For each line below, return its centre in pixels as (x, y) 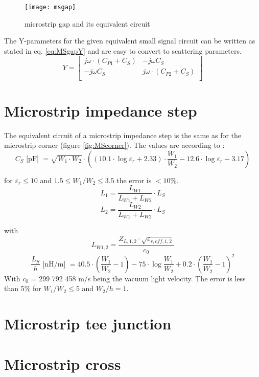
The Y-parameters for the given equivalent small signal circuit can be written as (130, 41)
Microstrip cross (63, 363)
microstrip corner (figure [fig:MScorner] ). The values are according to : (114, 145)
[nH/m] (54, 264)
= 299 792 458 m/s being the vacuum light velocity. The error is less (138, 278)
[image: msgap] (50, 7)
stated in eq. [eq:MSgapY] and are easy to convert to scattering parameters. (123, 50)
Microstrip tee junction (88, 324)
